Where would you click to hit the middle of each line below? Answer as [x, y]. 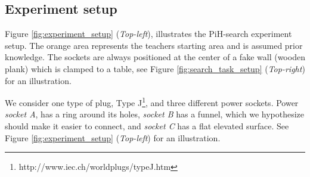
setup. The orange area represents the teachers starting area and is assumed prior [154, 45]
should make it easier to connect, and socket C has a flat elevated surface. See [147, 126]
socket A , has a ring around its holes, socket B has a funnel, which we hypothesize [155, 114]
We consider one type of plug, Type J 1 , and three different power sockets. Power [152, 102]
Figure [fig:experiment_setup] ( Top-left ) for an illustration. [113, 137]
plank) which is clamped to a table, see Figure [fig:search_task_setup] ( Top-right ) [155, 68]
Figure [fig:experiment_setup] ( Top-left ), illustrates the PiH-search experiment [148, 34]
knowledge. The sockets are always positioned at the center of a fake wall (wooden [155, 57]
